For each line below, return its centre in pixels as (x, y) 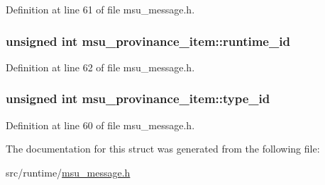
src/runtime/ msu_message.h (68, 172)
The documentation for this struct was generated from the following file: (163, 149)
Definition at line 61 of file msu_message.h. (100, 9)
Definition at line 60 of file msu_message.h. (100, 125)
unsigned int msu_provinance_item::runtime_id (148, 41)
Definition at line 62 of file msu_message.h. (100, 67)
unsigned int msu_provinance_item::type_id (138, 99)
